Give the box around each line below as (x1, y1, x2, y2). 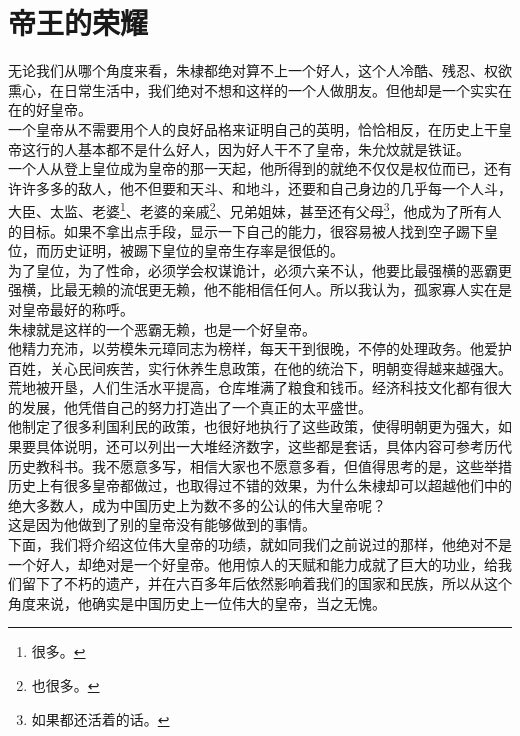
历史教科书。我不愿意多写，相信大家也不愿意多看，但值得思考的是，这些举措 (8, 455, 512, 476)
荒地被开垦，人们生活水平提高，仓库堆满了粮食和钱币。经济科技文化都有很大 (8, 377, 512, 398)
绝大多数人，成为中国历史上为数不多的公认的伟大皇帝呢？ (8, 494, 386, 515)
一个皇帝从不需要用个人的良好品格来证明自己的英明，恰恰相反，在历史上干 (8, 118, 498, 139)
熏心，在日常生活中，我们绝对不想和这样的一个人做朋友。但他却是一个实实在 (8, 79, 512, 100)
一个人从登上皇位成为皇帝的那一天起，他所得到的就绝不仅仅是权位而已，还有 (8, 158, 512, 179)
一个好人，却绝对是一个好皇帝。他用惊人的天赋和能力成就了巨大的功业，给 (8, 553, 498, 574)
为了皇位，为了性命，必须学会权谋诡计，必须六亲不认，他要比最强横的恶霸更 (8, 259, 512, 280)
